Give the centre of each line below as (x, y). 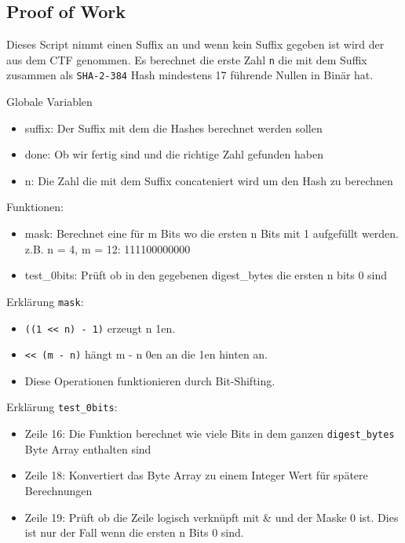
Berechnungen (58, 490)
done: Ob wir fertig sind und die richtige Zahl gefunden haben (174, 154)
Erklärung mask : (45, 301)
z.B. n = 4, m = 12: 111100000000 (108, 248)
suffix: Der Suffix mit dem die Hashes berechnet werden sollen (173, 128)
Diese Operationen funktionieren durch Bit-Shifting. (150, 380)
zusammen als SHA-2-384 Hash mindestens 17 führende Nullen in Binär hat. (190, 75)
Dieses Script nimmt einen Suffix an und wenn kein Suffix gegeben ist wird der (195, 44)
